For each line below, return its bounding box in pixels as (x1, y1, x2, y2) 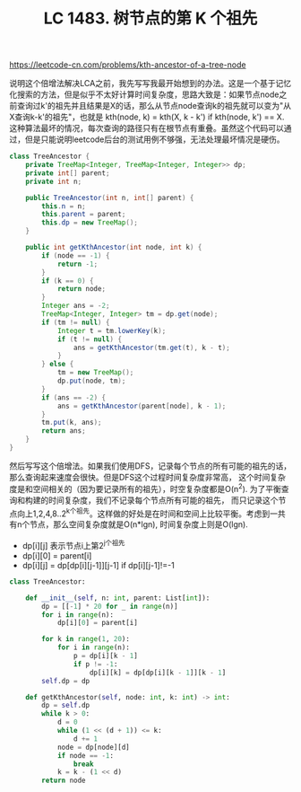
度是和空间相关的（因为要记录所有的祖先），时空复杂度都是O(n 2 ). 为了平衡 (9, 481, 282, 494)
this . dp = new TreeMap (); (41, 218, 139, 227)
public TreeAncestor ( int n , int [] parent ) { (25, 193, 194, 202)
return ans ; (41, 427, 87, 436)
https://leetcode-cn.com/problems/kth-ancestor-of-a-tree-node (9, 59, 246, 70)
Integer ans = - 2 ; (41, 302, 110, 311)
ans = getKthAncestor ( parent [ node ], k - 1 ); (56, 401, 227, 410)
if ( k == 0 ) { (41, 276, 94, 286)
